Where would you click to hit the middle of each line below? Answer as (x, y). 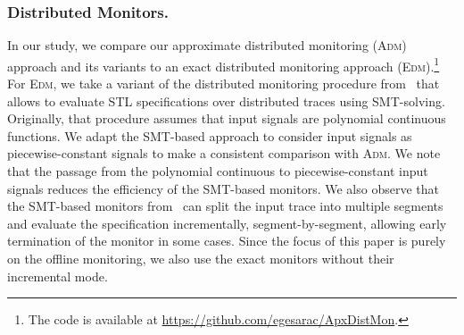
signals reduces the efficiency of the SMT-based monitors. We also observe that (223, 188)
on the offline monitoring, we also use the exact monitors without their (201, 258)
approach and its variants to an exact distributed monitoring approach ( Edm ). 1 (224, 64)
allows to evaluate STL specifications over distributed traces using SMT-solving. (226, 100)
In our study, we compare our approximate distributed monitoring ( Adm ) (207, 45)
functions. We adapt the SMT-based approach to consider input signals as (210, 135)
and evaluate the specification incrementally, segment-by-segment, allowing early (227, 223)
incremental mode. (58, 276)
